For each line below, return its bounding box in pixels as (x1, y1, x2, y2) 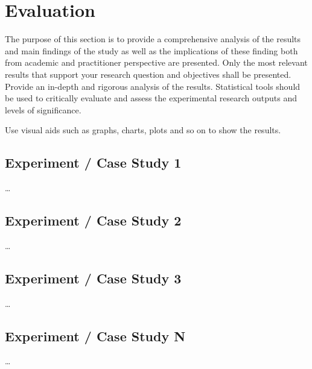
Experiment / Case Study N (5, 326, 186, 345)
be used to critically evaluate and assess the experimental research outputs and (5, 92, 298, 104)
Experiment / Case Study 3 (5, 268, 182, 287)
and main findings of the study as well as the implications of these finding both (5, 44, 298, 57)
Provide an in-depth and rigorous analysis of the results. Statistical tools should (5, 80, 301, 92)
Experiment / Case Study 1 (5, 153, 182, 172)
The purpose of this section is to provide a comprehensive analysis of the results (5, 33, 301, 45)
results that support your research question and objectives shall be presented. (5, 68, 291, 80)
